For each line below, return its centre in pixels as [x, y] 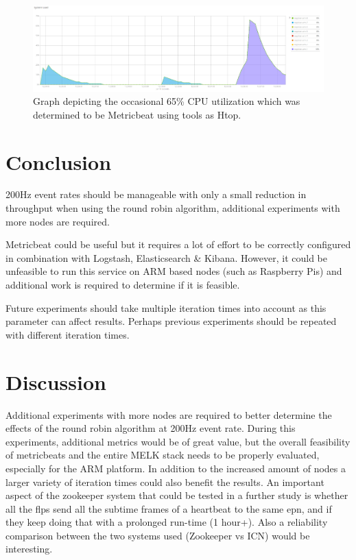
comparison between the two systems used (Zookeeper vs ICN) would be [158, 535]
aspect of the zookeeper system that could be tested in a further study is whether [177, 495]
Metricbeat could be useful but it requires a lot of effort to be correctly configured [178, 244]
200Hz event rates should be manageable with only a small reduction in [156, 194]
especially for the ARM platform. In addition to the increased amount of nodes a [176, 468]
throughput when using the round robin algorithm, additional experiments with [173, 208]
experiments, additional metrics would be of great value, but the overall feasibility [178, 441]
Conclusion [59, 161]
